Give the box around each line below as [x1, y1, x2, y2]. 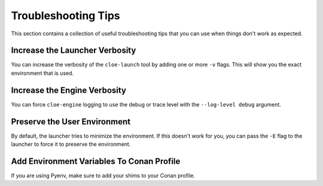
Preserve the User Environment [11, 117, 131, 127]
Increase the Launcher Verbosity [11, 45, 136, 56]
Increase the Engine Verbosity [11, 85, 127, 95]
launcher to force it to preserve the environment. [11, 141, 131, 148]
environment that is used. [11, 69, 74, 77]
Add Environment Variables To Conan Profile [11, 156, 181, 166]
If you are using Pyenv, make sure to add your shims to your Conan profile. [11, 172, 196, 179]
